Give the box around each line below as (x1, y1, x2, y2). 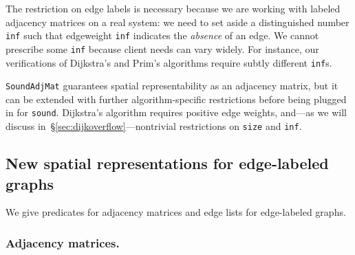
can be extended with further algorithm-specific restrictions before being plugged (6, 91, 347, 106)
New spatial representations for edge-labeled (6, 153, 329, 174)
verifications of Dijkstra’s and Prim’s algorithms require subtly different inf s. (6, 55, 332, 69)
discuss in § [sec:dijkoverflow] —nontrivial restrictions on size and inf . (6, 119, 302, 133)
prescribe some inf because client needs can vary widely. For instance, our (6, 41, 319, 56)
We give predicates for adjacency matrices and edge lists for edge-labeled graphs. (6, 205, 346, 219)
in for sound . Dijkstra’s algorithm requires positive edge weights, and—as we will (6, 105, 347, 120)
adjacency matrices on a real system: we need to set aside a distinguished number (6, 14, 349, 29)
